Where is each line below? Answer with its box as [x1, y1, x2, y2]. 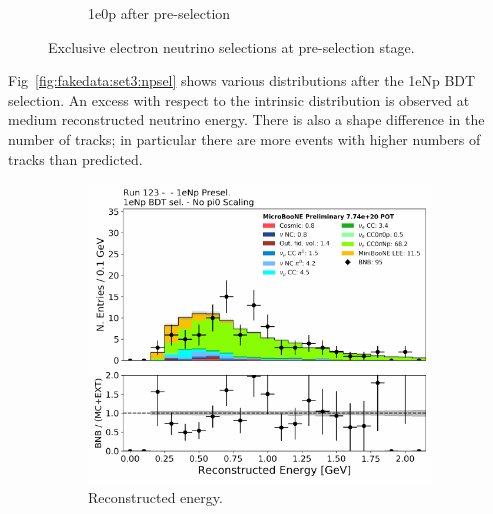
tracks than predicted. [8, 148, 143, 169]
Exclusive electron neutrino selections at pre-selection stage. [48, 36, 415, 57]
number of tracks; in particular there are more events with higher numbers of [8, 128, 481, 149]
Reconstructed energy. [88, 486, 223, 507]
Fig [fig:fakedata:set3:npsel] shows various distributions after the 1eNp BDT [8, 70, 476, 91]
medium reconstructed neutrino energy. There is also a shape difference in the [8, 109, 485, 130]
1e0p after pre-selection [88, 3, 231, 23]
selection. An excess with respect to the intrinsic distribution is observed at [8, 89, 470, 110]
